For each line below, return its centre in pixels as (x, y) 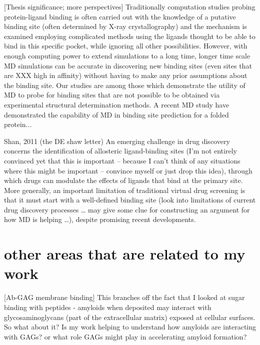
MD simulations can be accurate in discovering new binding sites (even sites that (128, 65)
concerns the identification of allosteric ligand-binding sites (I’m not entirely (120, 151)
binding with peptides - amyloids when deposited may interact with (108, 307)
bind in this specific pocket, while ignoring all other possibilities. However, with (126, 46)
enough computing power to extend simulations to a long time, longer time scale (127, 55)
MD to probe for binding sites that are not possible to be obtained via (112, 95)
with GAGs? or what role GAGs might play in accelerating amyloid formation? (125, 336)
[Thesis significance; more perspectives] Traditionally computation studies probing (130, 6)
